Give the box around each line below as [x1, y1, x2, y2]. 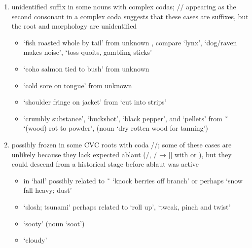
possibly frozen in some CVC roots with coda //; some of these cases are [11, 139, 232, 149]
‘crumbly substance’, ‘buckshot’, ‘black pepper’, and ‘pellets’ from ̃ [23, 113, 228, 123]
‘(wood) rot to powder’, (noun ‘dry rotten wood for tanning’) [23, 123, 208, 133]
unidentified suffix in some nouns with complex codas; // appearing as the [11, 1, 236, 11]
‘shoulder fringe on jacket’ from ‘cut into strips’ [23, 97, 167, 107]
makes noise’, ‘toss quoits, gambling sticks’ [23, 47, 152, 57]
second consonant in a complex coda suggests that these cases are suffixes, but [11, 11, 249, 21]
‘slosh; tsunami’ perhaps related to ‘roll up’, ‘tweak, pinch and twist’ [23, 201, 231, 212]
